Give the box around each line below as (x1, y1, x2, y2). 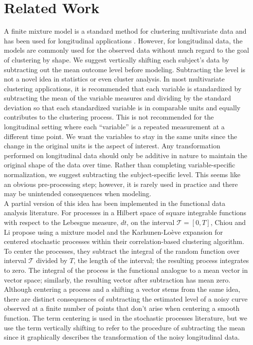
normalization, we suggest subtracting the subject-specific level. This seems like (4, 169, 240, 180)
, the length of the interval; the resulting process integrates (73, 255, 249, 265)
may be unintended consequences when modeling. (4, 188, 151, 199)
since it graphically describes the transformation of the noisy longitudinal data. (4, 332, 240, 342)
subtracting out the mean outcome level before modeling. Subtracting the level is (4, 64, 246, 74)
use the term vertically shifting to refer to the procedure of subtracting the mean (4, 322, 245, 332)
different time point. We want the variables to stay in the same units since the (4, 131, 237, 141)
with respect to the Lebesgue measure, (4, 217, 119, 227)
